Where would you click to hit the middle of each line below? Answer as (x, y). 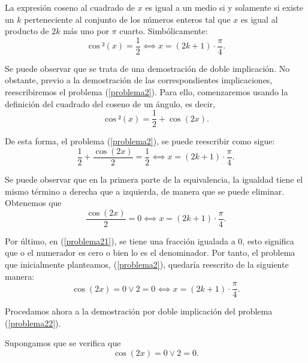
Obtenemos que (33, 203)
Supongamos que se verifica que (63, 343)
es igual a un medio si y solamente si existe (224, 7)
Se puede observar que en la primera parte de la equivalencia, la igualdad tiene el (154, 179)
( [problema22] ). (33, 323)
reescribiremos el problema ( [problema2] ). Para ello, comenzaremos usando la (147, 92)
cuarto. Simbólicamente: (164, 31)
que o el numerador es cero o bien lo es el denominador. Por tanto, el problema (150, 252)
